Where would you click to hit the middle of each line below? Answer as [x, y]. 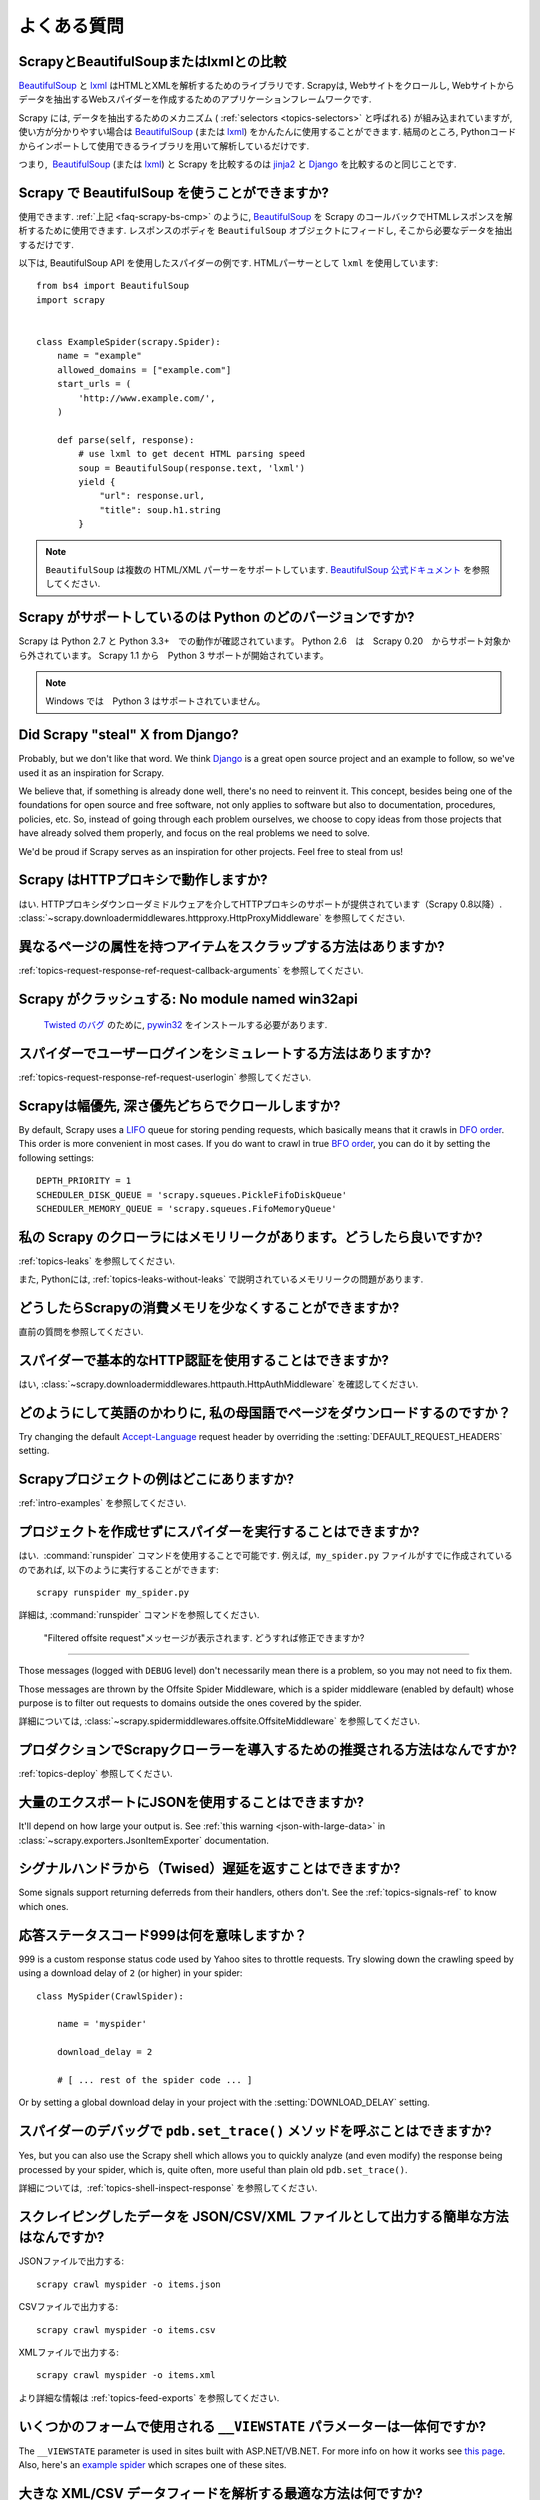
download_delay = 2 [104, 2052]
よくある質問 [71, 26]
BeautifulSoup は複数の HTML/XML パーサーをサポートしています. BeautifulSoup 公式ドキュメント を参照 [267, 569]
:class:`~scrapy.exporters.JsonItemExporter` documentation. [144, 1840]
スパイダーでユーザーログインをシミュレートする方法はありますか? [225, 1053]
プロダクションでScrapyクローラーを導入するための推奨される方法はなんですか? [267, 1750]
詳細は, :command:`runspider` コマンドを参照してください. [139, 1615]
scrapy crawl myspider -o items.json [129, 2284]
